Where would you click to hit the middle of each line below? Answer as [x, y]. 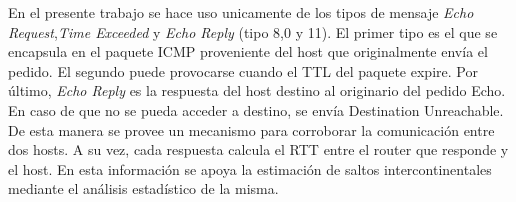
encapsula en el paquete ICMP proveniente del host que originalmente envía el [248, 51]
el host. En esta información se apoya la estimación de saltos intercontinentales [250, 168]
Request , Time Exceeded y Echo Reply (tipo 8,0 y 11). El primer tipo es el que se [253, 31]
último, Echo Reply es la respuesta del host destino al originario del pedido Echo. [257, 90]
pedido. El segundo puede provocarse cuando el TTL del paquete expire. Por [243, 70]
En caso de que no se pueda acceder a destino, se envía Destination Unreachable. [256, 109]
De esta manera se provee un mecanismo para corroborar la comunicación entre [251, 129]
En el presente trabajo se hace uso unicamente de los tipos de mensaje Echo [241, 12]
